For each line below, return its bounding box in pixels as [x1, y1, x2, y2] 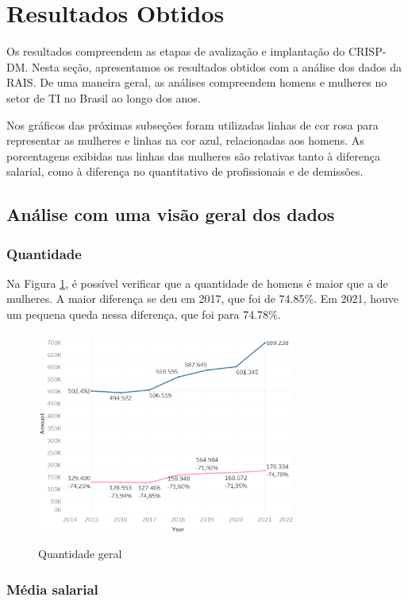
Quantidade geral [38, 545, 122, 562]
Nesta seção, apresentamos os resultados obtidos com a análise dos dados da [32, 58, 402, 75]
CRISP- [348, 43, 387, 60]
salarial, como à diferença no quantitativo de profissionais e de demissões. [6, 163, 364, 180]
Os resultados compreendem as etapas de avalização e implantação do [6, 43, 345, 60]
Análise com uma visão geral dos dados [6, 202, 335, 227]
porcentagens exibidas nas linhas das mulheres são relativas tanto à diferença [6, 147, 380, 164]
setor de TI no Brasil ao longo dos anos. [6, 89, 201, 106]
